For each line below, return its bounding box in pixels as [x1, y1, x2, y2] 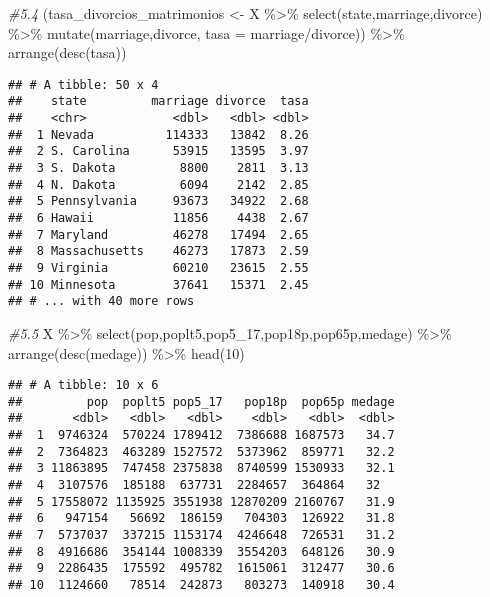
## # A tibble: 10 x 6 [8, 378, 159, 393]
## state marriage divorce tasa [8, 94, 309, 109]
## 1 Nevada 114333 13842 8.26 [8, 127, 309, 142]
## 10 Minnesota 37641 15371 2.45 [8, 277, 309, 292]
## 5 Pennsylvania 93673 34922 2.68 [8, 194, 309, 209]
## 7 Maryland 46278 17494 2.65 [8, 227, 309, 242]
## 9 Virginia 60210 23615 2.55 [8, 261, 309, 275]
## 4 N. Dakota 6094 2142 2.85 [8, 177, 309, 192]
